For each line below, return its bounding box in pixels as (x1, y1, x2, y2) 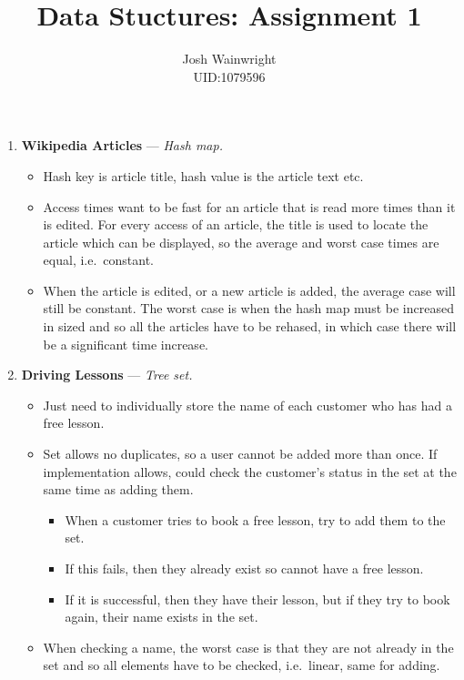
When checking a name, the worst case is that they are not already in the (43, 637, 454, 656)
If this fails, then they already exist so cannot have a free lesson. (65, 559, 424, 577)
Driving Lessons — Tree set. (21, 365, 193, 384)
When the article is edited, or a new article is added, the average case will (43, 280, 456, 299)
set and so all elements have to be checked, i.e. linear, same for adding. (43, 655, 440, 675)
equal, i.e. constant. (43, 250, 155, 269)
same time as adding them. (43, 480, 194, 499)
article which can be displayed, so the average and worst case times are (43, 232, 439, 251)
